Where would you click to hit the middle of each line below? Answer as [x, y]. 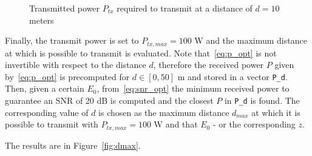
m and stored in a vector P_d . [232, 76]
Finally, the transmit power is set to [72, 40]
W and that [176, 124]
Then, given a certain [45, 88]
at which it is [276, 112]
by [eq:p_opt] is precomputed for [67, 76]
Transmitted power [65, 8]
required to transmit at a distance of [185, 8]
